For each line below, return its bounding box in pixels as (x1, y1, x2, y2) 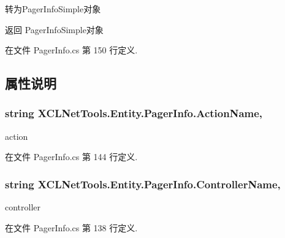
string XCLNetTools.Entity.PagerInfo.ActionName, (5, 106, 263, 121)
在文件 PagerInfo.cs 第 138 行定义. (5, 221, 138, 234)
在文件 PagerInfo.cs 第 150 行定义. (5, 44, 138, 56)
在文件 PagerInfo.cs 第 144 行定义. (5, 150, 138, 163)
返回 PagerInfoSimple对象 (5, 23, 104, 36)
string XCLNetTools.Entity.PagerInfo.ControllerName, (5, 176, 281, 191)
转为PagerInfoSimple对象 (5, 2, 101, 15)
